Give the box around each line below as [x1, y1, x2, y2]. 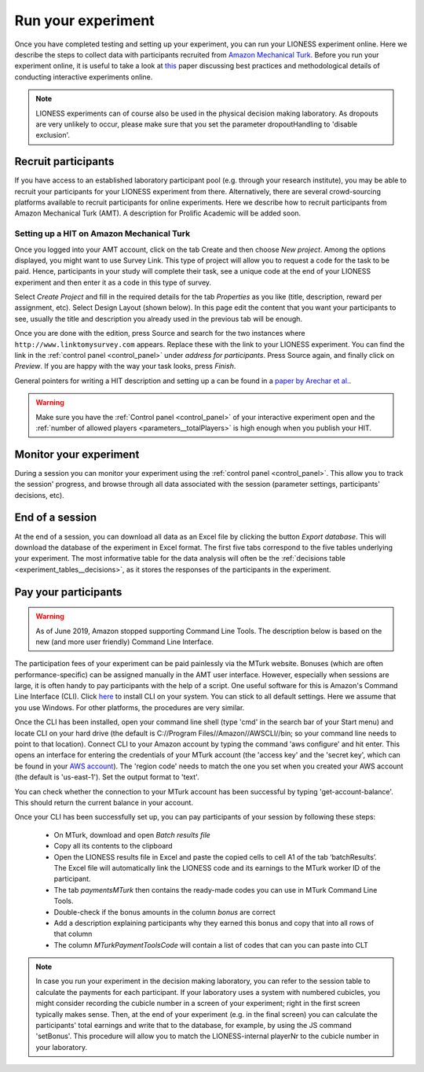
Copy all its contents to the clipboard [53, 842, 173, 851]
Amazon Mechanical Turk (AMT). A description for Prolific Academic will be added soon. [14, 208, 302, 218]
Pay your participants [14, 585, 122, 599]
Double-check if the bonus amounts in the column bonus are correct [53, 907, 276, 916]
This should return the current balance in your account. [14, 798, 194, 807]
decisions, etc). [14, 490, 64, 499]
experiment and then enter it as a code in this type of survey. [14, 278, 212, 287]
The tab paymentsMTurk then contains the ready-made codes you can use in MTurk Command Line [53, 885, 378, 894]
